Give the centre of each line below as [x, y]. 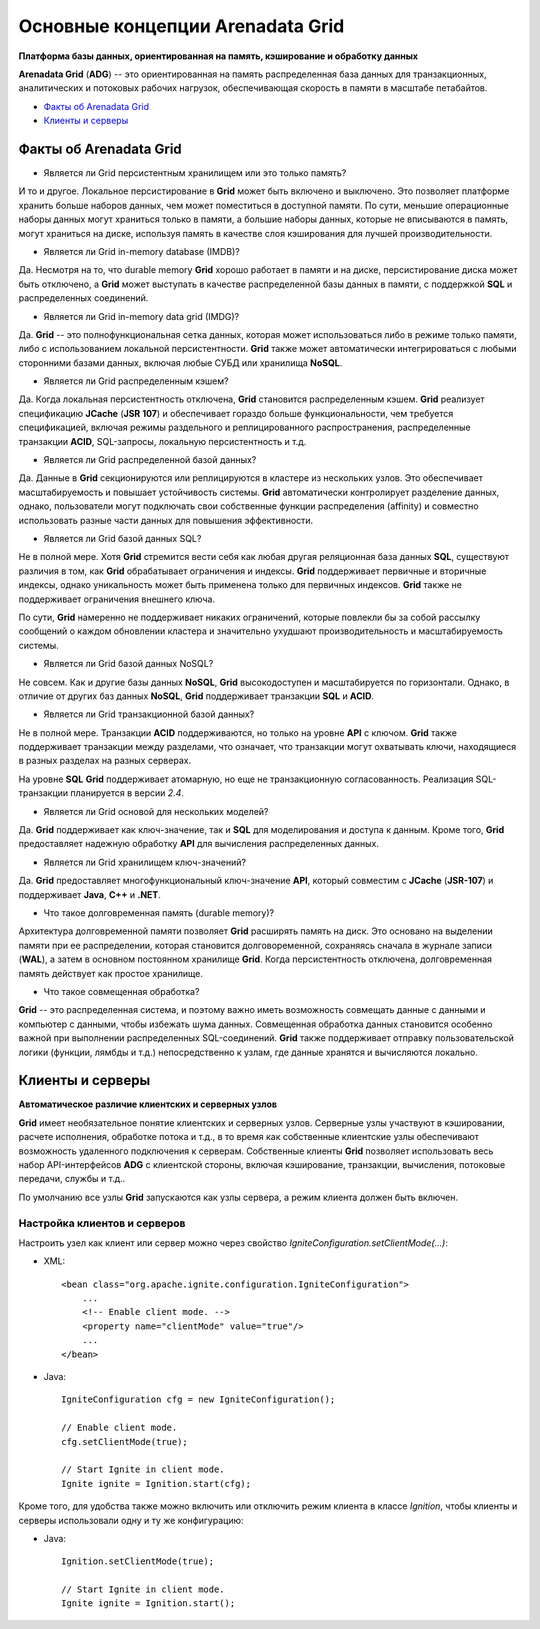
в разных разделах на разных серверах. [105, 761]
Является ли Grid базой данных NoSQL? [128, 664]
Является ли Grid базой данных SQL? [122, 538]
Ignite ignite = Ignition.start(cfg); [156, 1483]
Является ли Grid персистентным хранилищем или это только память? [195, 173]
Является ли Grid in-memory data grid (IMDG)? [141, 316]
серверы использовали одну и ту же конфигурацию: [131, 1520]
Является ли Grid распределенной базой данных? [150, 460]
